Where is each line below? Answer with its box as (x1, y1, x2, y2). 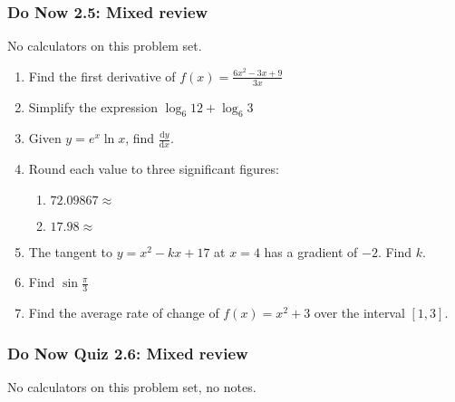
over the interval (314, 303, 405, 322)
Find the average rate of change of (28, 303, 219, 322)
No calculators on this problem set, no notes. (7, 378, 257, 397)
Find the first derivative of (28, 66, 176, 85)
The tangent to (28, 242, 112, 261)
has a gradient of (264, 242, 358, 261)
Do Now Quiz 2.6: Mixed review (7, 341, 248, 364)
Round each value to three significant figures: (28, 159, 279, 178)
